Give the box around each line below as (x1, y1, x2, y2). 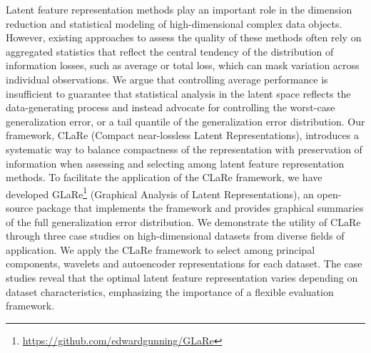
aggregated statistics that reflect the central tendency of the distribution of (6, 44, 334, 58)
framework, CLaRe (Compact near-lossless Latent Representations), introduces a (6, 128, 359, 143)
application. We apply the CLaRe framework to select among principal (6, 242, 315, 257)
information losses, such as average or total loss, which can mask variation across (6, 58, 360, 73)
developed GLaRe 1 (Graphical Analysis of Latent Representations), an (6, 184, 314, 201)
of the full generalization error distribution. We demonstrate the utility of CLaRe (6, 214, 361, 229)
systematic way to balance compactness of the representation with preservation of (6, 141, 362, 156)
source (6, 200, 34, 215)
